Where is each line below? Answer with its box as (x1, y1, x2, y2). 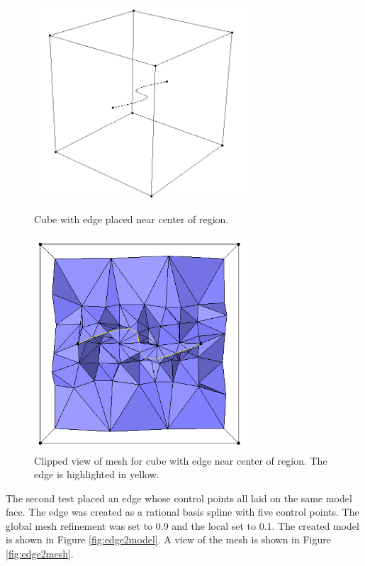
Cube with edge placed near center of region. (34, 211, 229, 226)
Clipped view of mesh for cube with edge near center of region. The (34, 453, 327, 468)
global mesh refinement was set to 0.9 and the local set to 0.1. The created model (6, 518, 359, 533)
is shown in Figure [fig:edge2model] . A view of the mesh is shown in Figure (6, 532, 331, 547)
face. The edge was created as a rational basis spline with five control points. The (6, 504, 359, 519)
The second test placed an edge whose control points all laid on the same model (6, 490, 352, 505)
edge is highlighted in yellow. (34, 467, 159, 482)
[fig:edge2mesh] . (6, 546, 74, 561)
